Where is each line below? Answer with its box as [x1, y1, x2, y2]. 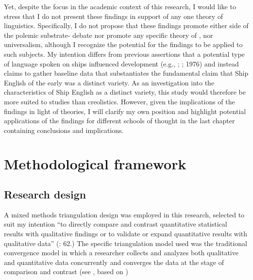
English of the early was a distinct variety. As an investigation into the [4, 77, 215, 87]
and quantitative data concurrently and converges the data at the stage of [4, 257, 224, 267]
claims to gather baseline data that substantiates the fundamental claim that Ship [4, 68, 249, 78]
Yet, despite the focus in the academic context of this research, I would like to [4, 1, 236, 11]
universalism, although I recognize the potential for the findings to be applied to [4, 39, 243, 49]
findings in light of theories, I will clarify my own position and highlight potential [4, 106, 246, 116]
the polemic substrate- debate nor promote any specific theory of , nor [4, 30, 213, 40]
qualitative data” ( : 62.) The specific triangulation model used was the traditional [4, 238, 247, 248]
